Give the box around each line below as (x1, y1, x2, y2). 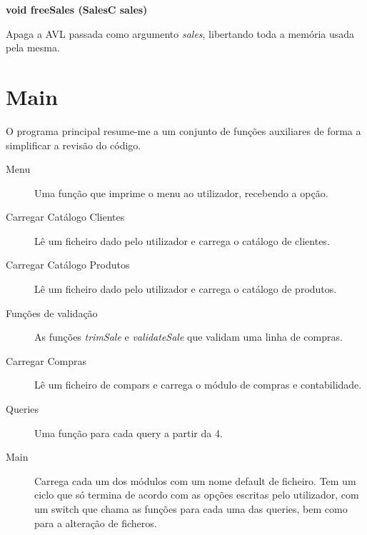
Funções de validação (6, 305, 98, 320)
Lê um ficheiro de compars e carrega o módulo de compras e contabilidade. (34, 377, 362, 392)
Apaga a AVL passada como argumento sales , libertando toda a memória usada (6, 26, 355, 41)
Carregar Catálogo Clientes (6, 209, 125, 224)
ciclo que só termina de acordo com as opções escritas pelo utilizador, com (34, 487, 359, 502)
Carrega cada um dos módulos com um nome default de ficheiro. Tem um (34, 473, 356, 488)
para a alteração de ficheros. (34, 515, 157, 530)
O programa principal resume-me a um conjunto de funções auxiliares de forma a (6, 123, 361, 138)
